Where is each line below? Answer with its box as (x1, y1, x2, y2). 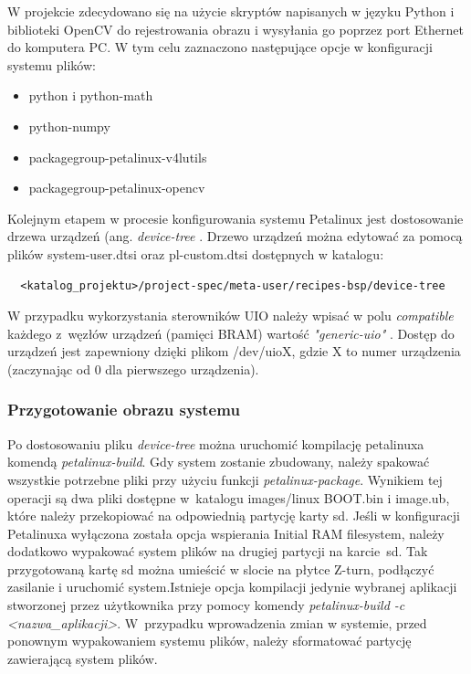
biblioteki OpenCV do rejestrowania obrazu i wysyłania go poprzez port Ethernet (7, 19, 464, 38)
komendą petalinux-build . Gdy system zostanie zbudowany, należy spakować (7, 452, 430, 471)
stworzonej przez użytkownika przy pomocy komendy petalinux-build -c (7, 595, 405, 615)
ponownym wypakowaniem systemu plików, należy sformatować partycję (7, 631, 412, 650)
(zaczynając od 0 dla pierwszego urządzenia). (7, 359, 259, 378)
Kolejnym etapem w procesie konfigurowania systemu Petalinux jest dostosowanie (7, 208, 464, 227)
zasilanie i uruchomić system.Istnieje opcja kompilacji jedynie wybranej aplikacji (7, 577, 457, 596)
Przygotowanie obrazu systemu (7, 398, 240, 421)
